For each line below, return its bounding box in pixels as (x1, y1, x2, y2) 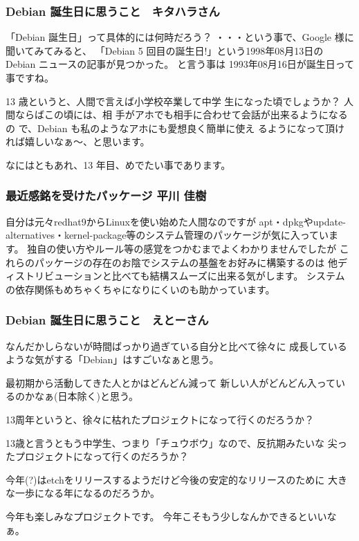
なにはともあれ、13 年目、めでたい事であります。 (6, 157, 231, 172)
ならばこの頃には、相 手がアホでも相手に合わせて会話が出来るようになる (15, 107, 348, 122)
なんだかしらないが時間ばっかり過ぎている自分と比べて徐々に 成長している (6, 338, 347, 353)
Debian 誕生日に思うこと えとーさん (6, 311, 209, 329)
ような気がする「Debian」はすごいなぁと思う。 (6, 352, 219, 367)
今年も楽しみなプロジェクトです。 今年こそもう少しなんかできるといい (6, 508, 327, 523)
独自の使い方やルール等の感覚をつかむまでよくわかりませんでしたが (27, 241, 337, 255)
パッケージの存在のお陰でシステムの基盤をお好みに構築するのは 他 (34, 255, 338, 269)
